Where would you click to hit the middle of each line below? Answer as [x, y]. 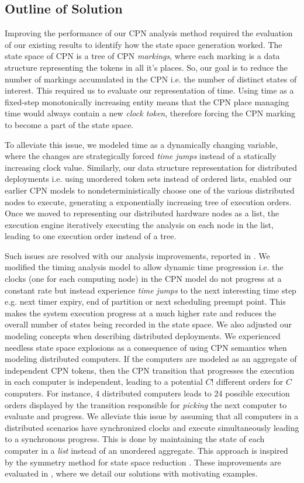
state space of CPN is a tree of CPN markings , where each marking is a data [142, 56]
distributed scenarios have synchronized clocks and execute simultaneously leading [152, 427]
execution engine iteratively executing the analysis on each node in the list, [139, 224]
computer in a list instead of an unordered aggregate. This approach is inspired [146, 450]
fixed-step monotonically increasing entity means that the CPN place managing [147, 101]
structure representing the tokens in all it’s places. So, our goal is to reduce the [146, 67]
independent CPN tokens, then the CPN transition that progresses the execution [150, 370]
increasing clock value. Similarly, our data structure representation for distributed [151, 167]
